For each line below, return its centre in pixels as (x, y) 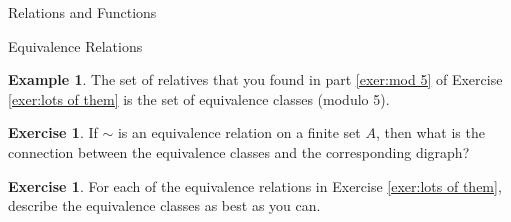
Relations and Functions (82, 12)
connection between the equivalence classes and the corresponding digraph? (239, 151)
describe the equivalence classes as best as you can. (164, 205)
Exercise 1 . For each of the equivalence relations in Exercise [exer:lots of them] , (255, 185)
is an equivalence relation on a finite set (239, 132)
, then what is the (430, 132)
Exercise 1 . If (53, 132)
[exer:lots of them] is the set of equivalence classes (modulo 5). (199, 98)
